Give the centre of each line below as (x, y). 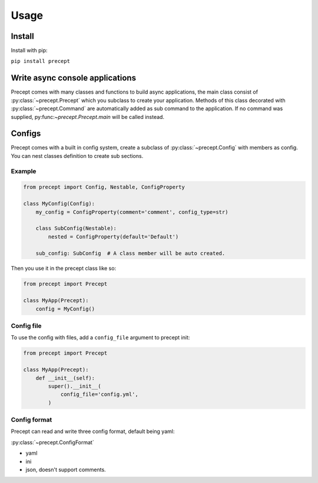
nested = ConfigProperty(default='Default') (113, 236)
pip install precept (41, 61)
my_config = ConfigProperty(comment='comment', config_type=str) (132, 212)
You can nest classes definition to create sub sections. (77, 156)
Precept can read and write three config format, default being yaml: (93, 431)
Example (24, 171)
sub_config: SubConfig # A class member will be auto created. (130, 253)
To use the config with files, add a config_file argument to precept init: (100, 338)
